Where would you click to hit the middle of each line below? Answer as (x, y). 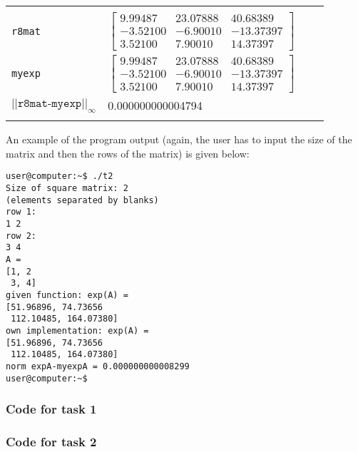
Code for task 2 (51, 442)
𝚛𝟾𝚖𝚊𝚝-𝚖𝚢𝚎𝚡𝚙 (50, 104)
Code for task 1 (51, 409)
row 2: (21, 236)
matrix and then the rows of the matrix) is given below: (128, 153)
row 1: (21, 212)
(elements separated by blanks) (82, 200)
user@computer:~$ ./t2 (60, 176)
